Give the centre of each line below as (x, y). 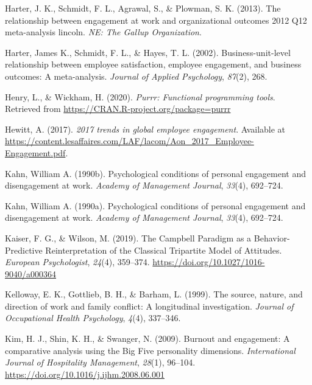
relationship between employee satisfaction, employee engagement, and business (153, 64)
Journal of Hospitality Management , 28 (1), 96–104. (100, 362)
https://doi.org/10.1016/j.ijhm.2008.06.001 (85, 374)
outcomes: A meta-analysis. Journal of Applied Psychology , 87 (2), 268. (136, 76)
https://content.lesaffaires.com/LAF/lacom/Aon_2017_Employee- (129, 141)
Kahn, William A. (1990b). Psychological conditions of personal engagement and (156, 173)
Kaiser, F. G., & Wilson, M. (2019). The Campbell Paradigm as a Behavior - (147, 238)
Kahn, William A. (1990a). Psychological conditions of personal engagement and (155, 205)
